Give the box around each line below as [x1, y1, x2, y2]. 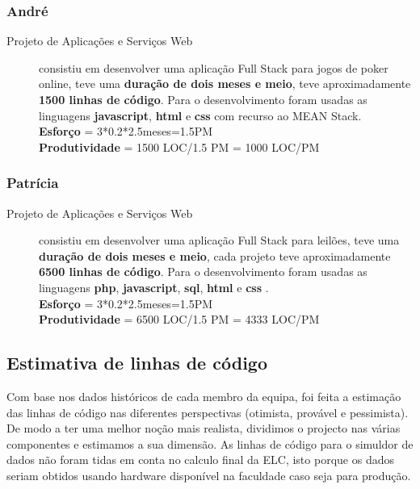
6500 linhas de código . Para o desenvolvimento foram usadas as [39, 263, 367, 280]
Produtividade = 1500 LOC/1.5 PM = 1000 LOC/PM [39, 138, 320, 155]
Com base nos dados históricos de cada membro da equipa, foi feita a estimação [6, 387, 401, 404]
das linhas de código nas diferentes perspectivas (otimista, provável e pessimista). [6, 403, 409, 420]
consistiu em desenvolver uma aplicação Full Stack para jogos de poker [39, 59, 388, 76]
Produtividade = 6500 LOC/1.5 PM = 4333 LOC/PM [39, 311, 320, 328]
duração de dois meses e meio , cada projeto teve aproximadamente [39, 247, 391, 264]
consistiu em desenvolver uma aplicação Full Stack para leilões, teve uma [39, 232, 400, 249]
